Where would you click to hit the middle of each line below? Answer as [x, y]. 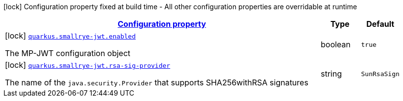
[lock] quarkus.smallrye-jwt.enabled [70, 36]
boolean [336, 44]
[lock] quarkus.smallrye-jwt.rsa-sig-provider [88, 65]
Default [380, 24]
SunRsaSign [380, 74]
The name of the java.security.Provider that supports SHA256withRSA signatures [157, 82]
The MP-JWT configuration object [68, 53]
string [331, 74]
